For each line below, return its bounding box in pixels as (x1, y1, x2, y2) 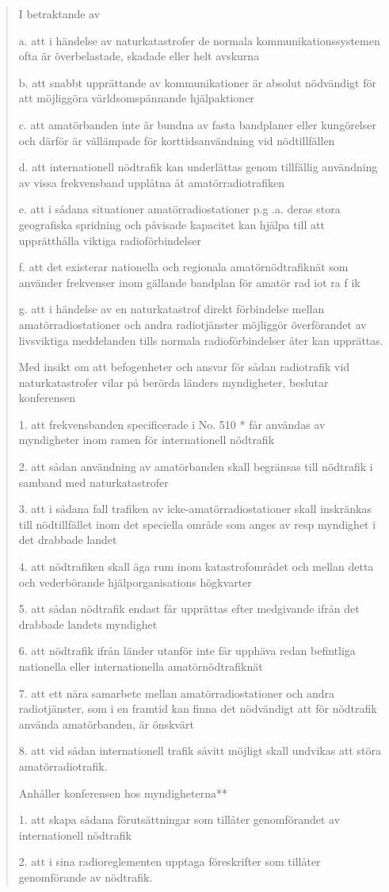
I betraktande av (18, 6, 101, 21)
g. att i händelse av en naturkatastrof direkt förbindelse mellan (18, 301, 325, 317)
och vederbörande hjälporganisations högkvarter (18, 573, 252, 590)
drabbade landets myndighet (18, 615, 158, 632)
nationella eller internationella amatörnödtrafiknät (18, 658, 263, 674)
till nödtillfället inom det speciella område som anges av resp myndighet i (18, 515, 376, 532)
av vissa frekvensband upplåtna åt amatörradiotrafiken (18, 174, 285, 190)
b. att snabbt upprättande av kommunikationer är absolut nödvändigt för (18, 74, 376, 90)
